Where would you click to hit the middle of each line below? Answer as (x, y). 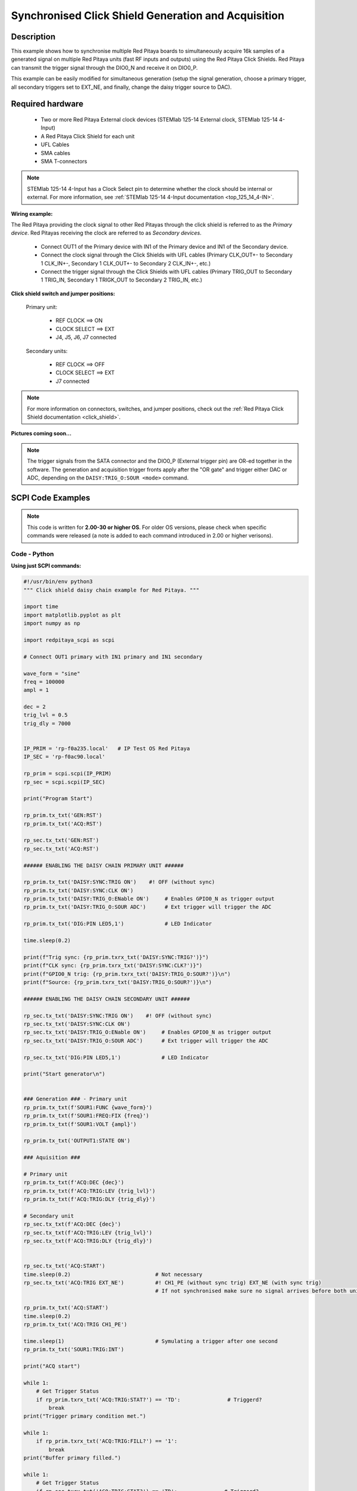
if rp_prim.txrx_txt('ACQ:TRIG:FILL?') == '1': (107, 1441)
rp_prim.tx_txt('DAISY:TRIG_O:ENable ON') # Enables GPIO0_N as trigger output (149, 899)
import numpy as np (52, 624)
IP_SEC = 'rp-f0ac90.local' (64, 757)
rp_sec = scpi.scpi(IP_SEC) (64, 782)
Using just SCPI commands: (46, 566)
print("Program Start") (58, 799)
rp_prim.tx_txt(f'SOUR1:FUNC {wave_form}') (88, 1107)
